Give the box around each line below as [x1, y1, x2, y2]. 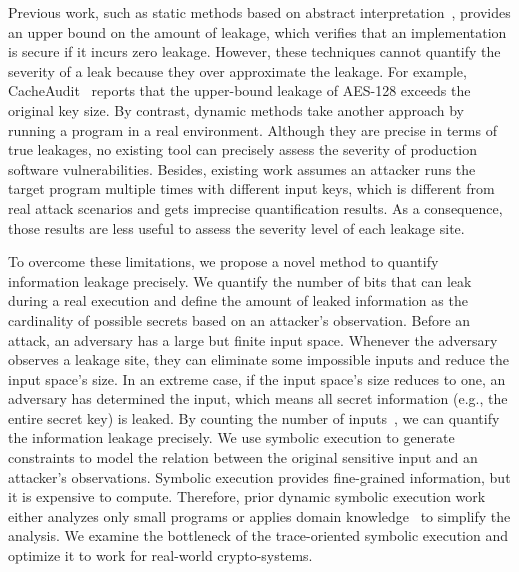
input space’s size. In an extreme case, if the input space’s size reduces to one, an [8, 368, 506, 389]
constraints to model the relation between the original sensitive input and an [8, 447, 478, 468]
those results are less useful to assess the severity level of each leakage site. [8, 217, 465, 238]
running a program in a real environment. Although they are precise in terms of [8, 119, 497, 140]
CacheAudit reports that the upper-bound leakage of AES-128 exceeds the [8, 80, 471, 101]
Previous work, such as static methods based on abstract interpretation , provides [8, 2, 511, 22]
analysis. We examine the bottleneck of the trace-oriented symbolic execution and [8, 525, 509, 546]
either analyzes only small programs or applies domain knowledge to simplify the [8, 505, 511, 526]
